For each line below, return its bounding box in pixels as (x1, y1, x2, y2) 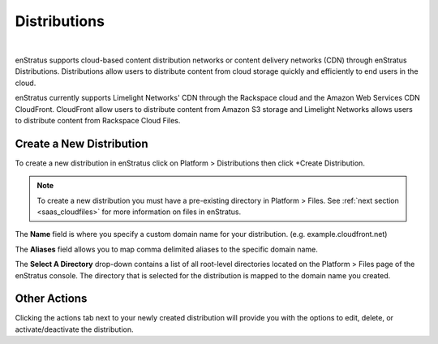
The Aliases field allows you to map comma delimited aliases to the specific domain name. (15, 244, 318, 254)
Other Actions (15, 292, 88, 306)
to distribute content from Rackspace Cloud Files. (15, 115, 181, 125)
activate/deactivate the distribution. (15, 325, 134, 334)
